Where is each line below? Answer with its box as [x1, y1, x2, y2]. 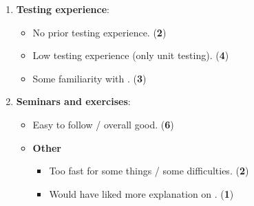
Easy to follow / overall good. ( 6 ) [32, 117, 174, 131]
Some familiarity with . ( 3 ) [32, 71, 147, 85]
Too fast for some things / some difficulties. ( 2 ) [49, 163, 249, 178]
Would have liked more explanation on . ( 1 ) [49, 186, 234, 201]
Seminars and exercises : [16, 94, 131, 108]
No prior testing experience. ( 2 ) [32, 25, 167, 39]
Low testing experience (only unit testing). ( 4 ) [32, 48, 229, 62]
